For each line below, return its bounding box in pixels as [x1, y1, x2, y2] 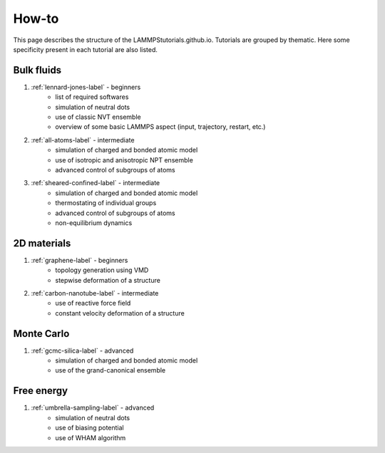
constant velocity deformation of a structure [55, 308, 185, 317]
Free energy [13, 385, 68, 397]
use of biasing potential [55, 424, 124, 432]
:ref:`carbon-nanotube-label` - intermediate [31, 289, 159, 297]
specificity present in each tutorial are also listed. [13, 45, 158, 53]
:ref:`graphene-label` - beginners [31, 256, 128, 264]
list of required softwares [55, 93, 129, 101]
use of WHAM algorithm [55, 433, 126, 442]
